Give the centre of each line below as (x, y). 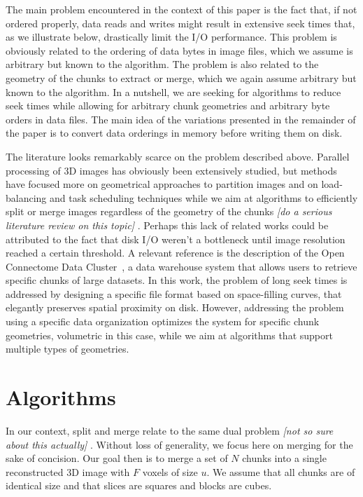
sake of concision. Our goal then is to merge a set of (117, 458)
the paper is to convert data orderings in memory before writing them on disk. (174, 133)
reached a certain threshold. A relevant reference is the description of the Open (175, 253)
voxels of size (170, 471)
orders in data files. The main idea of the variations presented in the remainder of (181, 119)
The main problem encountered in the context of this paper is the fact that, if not (181, 9)
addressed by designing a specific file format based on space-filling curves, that (174, 293)
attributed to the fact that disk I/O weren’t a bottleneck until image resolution (176, 239)
